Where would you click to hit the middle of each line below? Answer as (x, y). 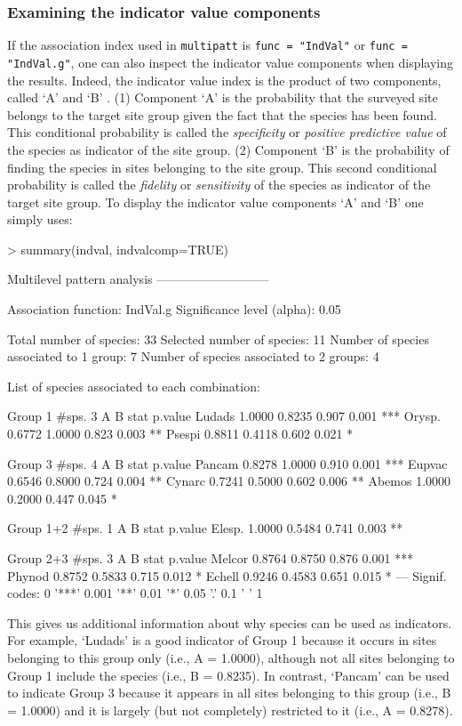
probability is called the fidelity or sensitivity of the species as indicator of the (219, 185)
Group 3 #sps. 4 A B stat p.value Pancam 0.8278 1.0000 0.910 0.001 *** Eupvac (227, 463)
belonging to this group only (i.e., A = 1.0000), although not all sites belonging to (231, 657)
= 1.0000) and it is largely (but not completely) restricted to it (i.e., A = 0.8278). (230, 710)
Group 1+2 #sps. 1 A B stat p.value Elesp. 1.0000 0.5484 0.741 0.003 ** (205, 528)
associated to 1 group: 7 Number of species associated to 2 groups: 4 (193, 356)
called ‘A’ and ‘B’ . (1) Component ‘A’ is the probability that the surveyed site (223, 97)
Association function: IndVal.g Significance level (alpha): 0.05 (174, 309)
